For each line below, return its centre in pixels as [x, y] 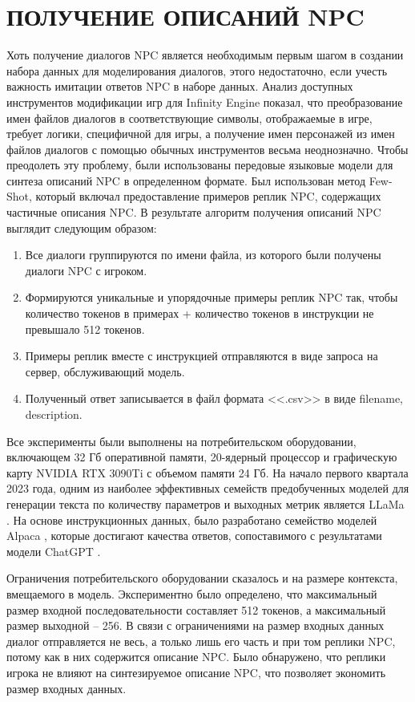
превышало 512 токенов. [85, 329]
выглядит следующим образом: [82, 227]
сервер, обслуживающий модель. [105, 371]
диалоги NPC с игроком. [86, 270]
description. [54, 414]
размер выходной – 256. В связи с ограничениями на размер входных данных [195, 625]
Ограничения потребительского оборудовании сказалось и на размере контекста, [202, 578]
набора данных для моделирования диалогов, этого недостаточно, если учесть [197, 70]
